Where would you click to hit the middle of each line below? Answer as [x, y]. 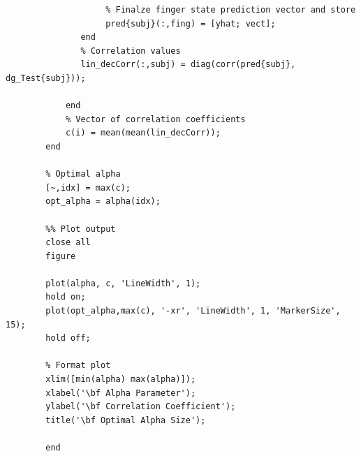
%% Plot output [81, 229]
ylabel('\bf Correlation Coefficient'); [141, 407]
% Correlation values [131, 51]
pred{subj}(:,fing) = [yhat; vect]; [191, 23]
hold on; [66, 297]
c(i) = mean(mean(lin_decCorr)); [143, 133]
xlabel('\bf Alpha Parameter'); [121, 393]
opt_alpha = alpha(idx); [103, 201]
